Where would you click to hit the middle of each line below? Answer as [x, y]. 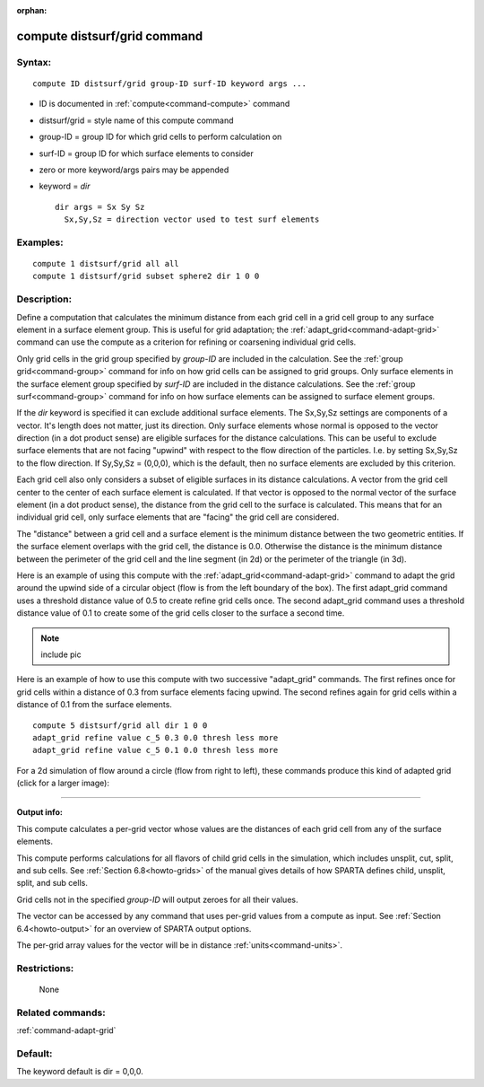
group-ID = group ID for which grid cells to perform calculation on [160, 137]
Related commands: [61, 1012]
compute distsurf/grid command [110, 36]
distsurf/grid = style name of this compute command [136, 120]
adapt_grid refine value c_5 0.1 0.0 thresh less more [156, 750]
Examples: [40, 242]
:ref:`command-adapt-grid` [66, 1030]
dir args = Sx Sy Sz [100, 207]
